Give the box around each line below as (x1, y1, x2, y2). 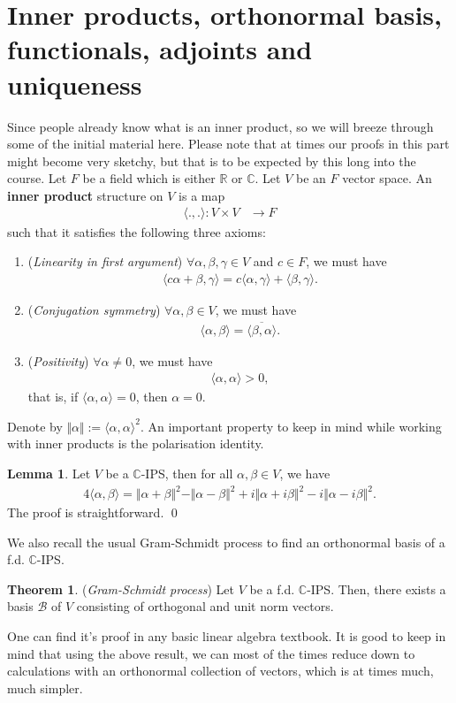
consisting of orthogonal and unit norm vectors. (76, 597, 334, 615)
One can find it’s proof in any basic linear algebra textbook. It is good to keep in (7, 627, 446, 646)
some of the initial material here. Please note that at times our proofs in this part (7, 134, 450, 153)
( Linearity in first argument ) (27, 252, 183, 271)
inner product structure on (7, 186, 163, 204)
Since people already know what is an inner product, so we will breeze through (7, 117, 434, 135)
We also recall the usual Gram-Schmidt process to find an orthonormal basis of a (7, 532, 445, 551)
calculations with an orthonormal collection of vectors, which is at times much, (7, 661, 434, 680)
